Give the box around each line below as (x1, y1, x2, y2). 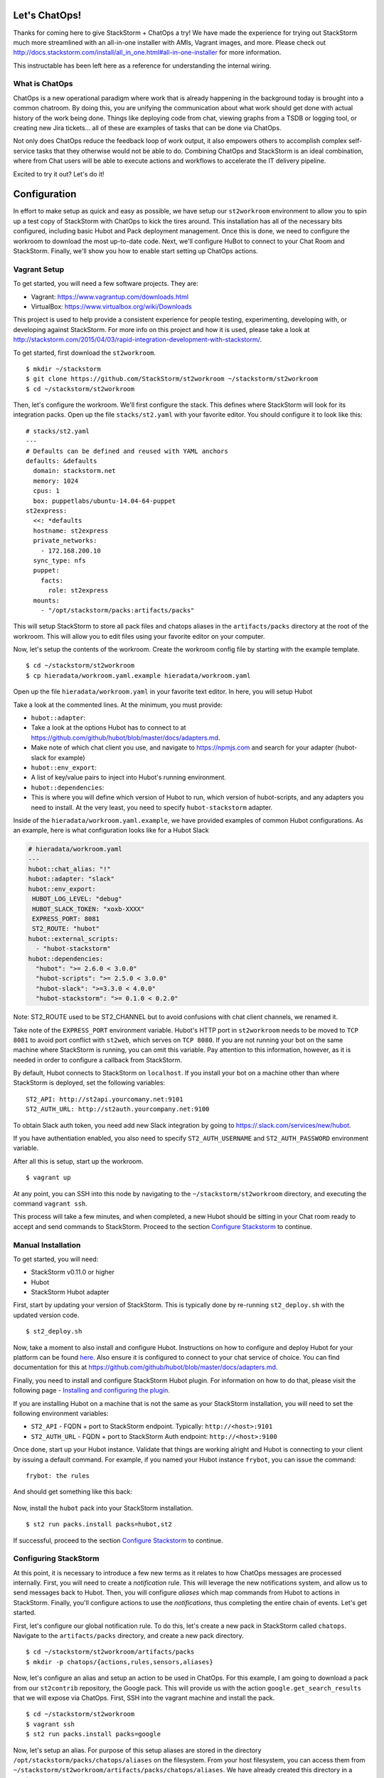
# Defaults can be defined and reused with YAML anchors (26, 447, 229, 455)
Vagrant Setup (13, 264, 65, 274)
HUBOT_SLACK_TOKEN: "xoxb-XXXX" (32, 905, 145, 913)
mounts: (33, 596, 60, 605)
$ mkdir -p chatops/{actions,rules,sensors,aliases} (26, 1658, 213, 1666)
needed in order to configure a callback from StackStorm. (13, 1055, 183, 1064)
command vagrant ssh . (13, 1199, 88, 1208)
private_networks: (33, 537, 97, 545)
